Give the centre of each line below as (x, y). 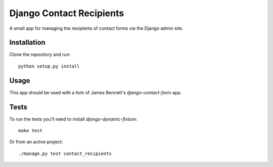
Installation (27, 43)
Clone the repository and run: (40, 54)
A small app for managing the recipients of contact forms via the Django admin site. (96, 28)
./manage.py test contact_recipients (65, 153)
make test (30, 131)
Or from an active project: (36, 142)
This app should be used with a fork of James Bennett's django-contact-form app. (96, 92)
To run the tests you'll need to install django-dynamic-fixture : (73, 119)
